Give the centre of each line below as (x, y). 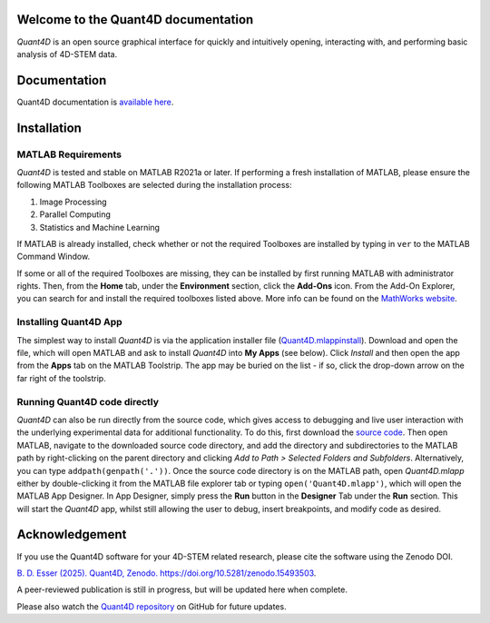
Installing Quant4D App (69, 322)
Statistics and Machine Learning (100, 227)
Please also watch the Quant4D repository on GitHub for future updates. (152, 606)
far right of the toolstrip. (61, 378)
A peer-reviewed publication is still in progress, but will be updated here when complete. (182, 589)
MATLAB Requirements (69, 154)
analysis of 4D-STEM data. (67, 54)
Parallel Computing (75, 214)
